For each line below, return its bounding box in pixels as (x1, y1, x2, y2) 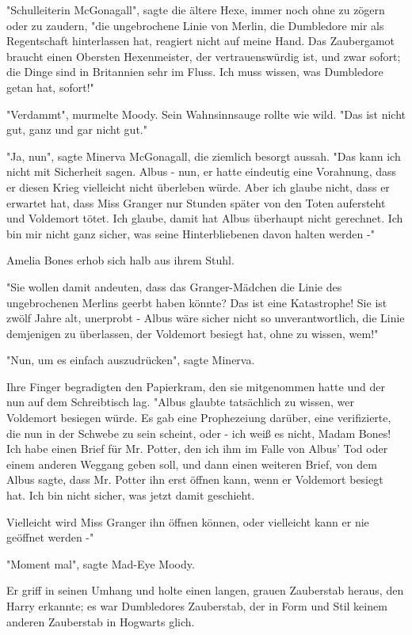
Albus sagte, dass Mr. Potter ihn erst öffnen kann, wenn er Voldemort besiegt (6, 471, 383, 488)
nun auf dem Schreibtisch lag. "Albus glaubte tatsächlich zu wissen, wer (6, 394, 354, 410)
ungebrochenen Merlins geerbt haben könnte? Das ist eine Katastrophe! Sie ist (6, 294, 387, 310)
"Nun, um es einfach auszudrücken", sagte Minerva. (6, 352, 255, 368)
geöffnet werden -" (6, 529, 94, 546)
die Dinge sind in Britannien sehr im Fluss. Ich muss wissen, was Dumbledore (6, 63, 383, 80)
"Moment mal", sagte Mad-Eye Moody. (6, 555, 195, 572)
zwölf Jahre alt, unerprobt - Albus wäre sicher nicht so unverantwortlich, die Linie (6, 310, 405, 326)
